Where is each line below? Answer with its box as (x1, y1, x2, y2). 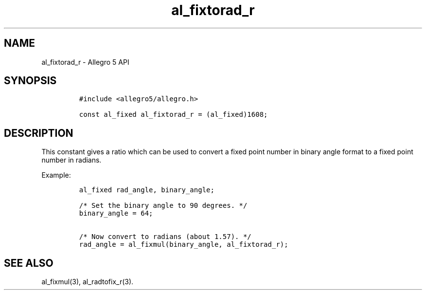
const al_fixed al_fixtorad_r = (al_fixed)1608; (79, 110, 268, 119)
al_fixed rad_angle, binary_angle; (79, 186, 214, 194)
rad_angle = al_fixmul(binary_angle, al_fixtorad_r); (79, 240, 288, 249)
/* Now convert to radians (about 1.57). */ (79, 233, 251, 241)
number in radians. (41, 156, 102, 165)
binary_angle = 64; (79, 209, 153, 218)
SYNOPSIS (4, 74, 57, 87)
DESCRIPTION (4, 127, 73, 139)
